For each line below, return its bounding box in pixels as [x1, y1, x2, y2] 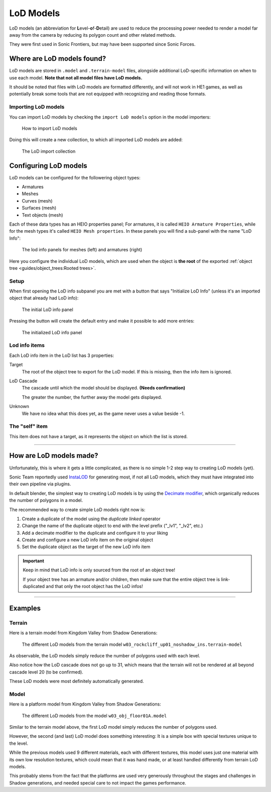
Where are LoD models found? [9, 54, 106, 63]
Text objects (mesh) [22, 212, 63, 218]
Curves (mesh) [22, 197, 53, 204]
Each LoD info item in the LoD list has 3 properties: [9, 352, 114, 358]
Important [23, 558, 45, 564]
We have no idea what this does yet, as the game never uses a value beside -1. [22, 410, 185, 417]
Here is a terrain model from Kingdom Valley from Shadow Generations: [9, 630, 158, 636]
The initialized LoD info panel [22, 329, 82, 335]
